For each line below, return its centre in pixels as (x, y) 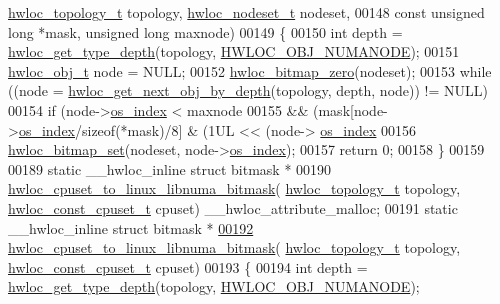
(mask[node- (350, 109)
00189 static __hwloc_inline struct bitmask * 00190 (170, 168)
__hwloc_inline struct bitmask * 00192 (131, 227)
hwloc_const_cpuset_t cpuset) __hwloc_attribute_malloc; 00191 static (233, 207)
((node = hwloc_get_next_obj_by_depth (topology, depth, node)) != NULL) (248, 90)
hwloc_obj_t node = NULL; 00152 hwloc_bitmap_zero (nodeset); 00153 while (250, 70)
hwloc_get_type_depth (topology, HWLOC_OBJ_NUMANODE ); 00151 (234, 51)
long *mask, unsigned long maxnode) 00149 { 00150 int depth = (205, 31)
